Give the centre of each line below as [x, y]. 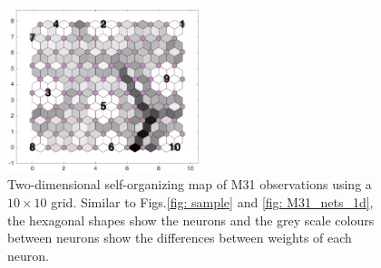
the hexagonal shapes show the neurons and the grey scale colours [191, 220]
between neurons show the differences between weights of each [180, 238]
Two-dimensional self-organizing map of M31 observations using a [190, 184]
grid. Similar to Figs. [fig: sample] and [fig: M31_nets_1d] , [212, 201]
